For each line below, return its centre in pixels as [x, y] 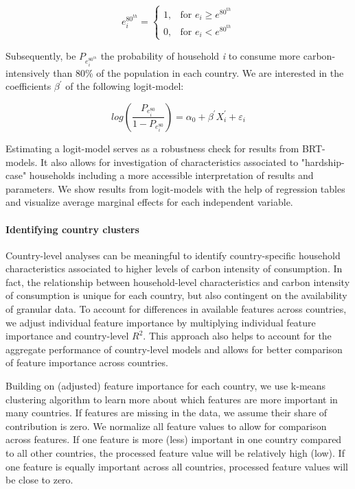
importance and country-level [67, 336]
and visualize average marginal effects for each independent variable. [149, 202]
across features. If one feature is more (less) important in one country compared [174, 439]
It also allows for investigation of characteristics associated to [170, 162]
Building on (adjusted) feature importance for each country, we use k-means [166, 386]
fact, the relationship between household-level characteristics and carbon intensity [178, 282]
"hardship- [323, 162]
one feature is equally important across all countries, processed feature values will [177, 466]
